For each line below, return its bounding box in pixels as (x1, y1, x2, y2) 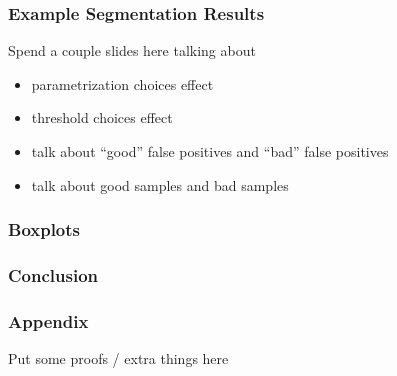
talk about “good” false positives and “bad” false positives (31, 141, 389, 161)
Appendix (8, 308, 89, 333)
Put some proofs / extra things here (8, 348, 229, 369)
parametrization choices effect (31, 73, 214, 94)
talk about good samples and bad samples (31, 174, 289, 195)
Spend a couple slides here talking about (8, 40, 256, 61)
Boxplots (8, 217, 81, 242)
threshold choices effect (31, 107, 173, 128)
